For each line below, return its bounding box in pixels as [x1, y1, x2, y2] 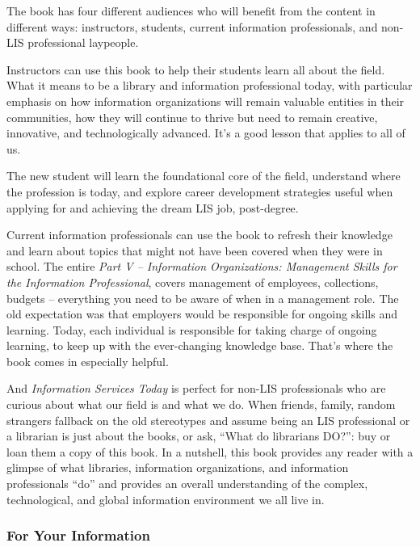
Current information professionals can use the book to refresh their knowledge [6, 226, 393, 243]
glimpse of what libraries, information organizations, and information [6, 459, 349, 476]
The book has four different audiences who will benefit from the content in [6, 2, 376, 19]
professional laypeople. [27, 34, 139, 51]
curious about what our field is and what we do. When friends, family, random [6, 396, 396, 413]
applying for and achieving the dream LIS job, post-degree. [6, 199, 299, 216]
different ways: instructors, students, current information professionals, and [6, 18, 378, 35]
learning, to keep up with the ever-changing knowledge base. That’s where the [6, 337, 393, 354]
